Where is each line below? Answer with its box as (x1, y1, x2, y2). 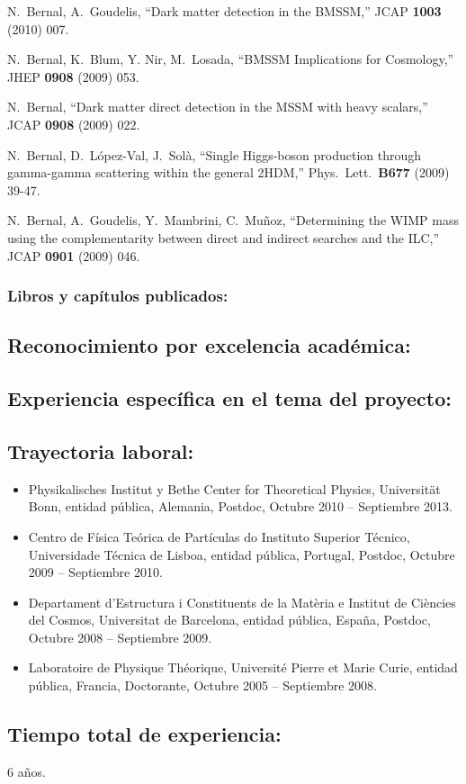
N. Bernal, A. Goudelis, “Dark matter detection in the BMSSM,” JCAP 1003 (7, 2, 442, 20)
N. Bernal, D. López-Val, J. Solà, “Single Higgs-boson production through (7, 145, 422, 164)
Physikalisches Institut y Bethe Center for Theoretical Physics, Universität (28, 479, 441, 498)
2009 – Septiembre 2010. (28, 563, 163, 581)
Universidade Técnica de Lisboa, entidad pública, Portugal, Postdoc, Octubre (28, 545, 455, 563)
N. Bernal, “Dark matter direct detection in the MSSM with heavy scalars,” (7, 97, 428, 116)
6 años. (7, 761, 46, 780)
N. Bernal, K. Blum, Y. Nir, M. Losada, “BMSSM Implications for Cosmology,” (7, 50, 454, 68)
